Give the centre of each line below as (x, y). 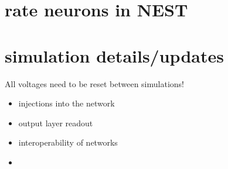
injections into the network (67, 103)
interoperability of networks (68, 142)
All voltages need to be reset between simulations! (94, 83)
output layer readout (56, 123)
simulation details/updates (114, 55)
